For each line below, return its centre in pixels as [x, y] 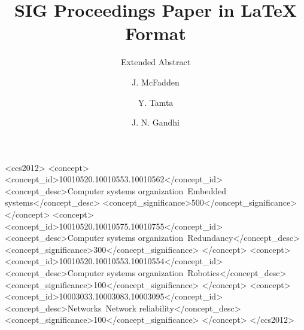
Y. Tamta [156, 102]
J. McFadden [156, 82]
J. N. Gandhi [156, 122]
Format [156, 33]
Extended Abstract [156, 62]
